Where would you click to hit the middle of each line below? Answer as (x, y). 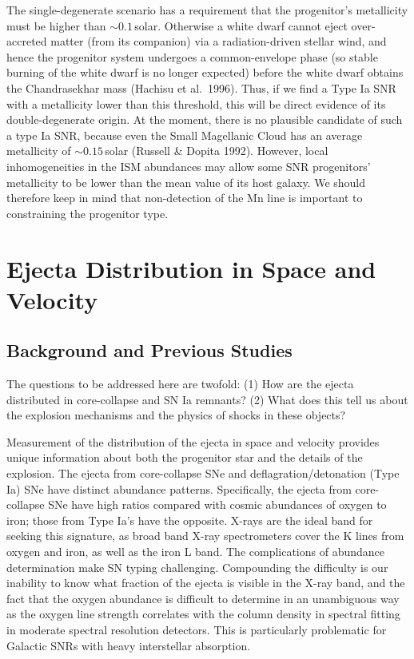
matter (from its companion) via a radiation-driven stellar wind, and (219, 41)
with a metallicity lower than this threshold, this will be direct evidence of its (196, 103)
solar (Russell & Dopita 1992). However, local (217, 151)
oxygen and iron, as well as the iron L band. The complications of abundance (196, 552)
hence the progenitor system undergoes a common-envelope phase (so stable (192, 56)
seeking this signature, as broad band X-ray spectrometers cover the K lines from (205, 536)
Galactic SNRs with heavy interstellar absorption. (129, 645)
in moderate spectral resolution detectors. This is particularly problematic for (197, 629)
